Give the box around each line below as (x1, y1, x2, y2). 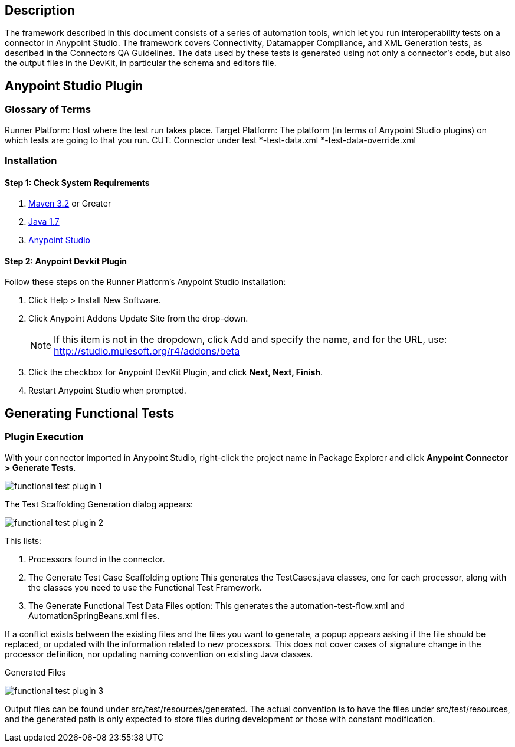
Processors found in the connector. (28, 553, 165, 564)
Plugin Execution (5, 431, 84, 443)
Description (5, 3, 75, 18)
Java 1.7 (28, 217, 60, 227)
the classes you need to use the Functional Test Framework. (28, 582, 262, 592)
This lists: (5, 535, 42, 546)
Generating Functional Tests (5, 405, 175, 421)
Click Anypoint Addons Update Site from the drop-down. (28, 313, 248, 324)
